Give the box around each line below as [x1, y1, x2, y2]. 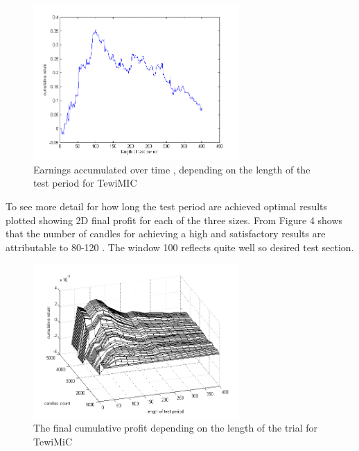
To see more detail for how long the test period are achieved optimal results [6, 199, 328, 214]
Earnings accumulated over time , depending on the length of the [33, 162, 310, 176]
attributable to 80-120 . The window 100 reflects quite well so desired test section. [6, 239, 354, 254]
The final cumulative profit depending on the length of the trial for [33, 420, 318, 435]
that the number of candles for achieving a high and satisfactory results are [6, 226, 326, 241]
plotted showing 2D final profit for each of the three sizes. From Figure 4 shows [6, 212, 343, 227]
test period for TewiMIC [33, 176, 137, 190]
